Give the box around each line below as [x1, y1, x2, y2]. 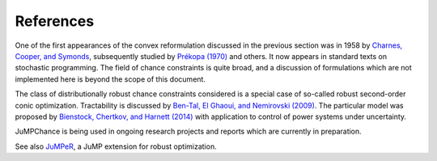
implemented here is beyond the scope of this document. [15, 74, 206, 84]
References [15, 12, 95, 30]
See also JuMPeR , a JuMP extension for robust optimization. [15, 142, 218, 151]
